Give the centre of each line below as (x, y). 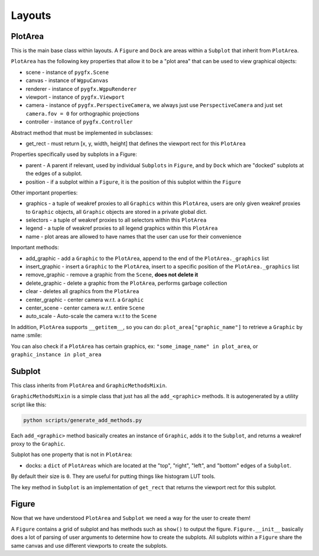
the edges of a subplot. (54, 174)
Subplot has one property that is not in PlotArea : (72, 454)
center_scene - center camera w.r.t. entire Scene (85, 308)
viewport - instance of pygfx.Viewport (75, 97)
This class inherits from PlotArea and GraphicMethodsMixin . (89, 385)
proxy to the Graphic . (38, 444)
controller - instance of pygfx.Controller (79, 122)
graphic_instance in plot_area (56, 354)
